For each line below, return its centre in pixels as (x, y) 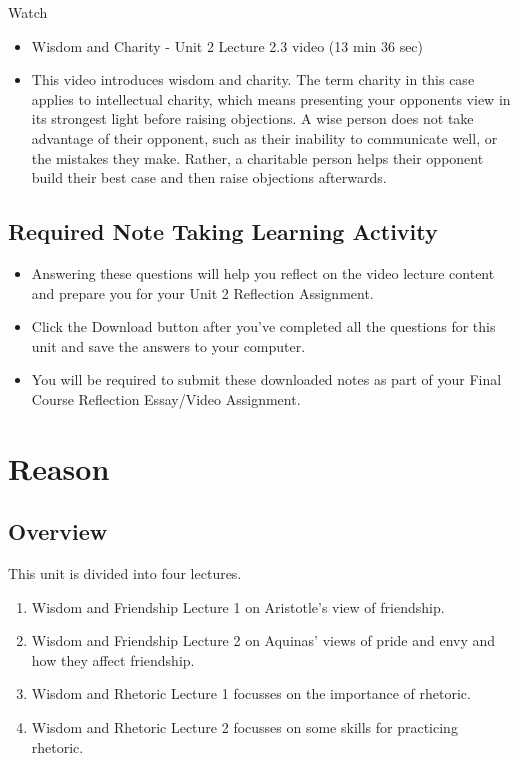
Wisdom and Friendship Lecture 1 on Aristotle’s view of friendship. (238, 606)
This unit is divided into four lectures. (125, 573)
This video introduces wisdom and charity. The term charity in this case (253, 79)
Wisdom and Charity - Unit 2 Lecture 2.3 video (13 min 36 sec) (227, 45)
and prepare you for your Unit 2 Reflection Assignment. (202, 292)
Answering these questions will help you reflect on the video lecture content (263, 272)
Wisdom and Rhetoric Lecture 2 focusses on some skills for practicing (244, 727)
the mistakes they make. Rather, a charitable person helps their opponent (257, 157)
